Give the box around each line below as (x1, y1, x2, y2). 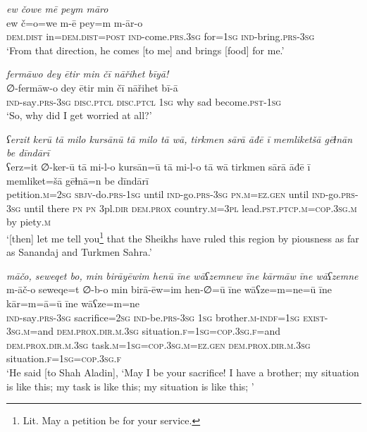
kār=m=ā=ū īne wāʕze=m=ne (6, 295, 140, 310)
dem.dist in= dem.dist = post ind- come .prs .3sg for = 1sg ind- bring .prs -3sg (6, 29, 315, 44)
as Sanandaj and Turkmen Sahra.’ (6, 245, 152, 259)
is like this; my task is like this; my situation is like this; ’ (6, 378, 254, 393)
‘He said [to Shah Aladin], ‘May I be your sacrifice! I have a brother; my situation (6, 364, 359, 379)
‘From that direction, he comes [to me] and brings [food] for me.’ (6, 42, 285, 57)
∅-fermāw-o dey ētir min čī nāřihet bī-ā (6, 80, 178, 94)
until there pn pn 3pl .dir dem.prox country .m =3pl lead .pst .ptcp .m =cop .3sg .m (24, 200, 357, 215)
